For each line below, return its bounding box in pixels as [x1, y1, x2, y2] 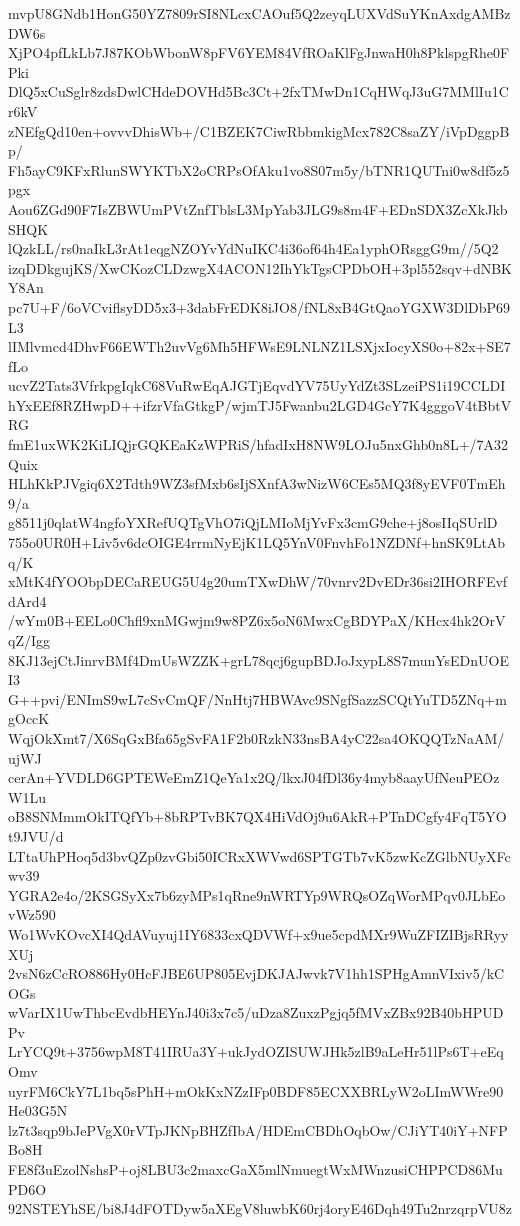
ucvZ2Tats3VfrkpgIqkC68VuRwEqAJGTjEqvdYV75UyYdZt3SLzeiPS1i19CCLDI [8, 375, 506, 396]
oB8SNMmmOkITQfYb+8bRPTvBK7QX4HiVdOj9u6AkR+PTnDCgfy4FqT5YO [8, 806, 507, 827]
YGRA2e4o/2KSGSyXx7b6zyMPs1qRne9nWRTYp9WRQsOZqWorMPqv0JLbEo [8, 884, 506, 905]
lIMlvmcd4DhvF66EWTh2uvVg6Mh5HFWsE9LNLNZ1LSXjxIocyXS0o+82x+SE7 [8, 336, 511, 357]
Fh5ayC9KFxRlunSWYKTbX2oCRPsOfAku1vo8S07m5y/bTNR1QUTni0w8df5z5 [8, 159, 510, 180]
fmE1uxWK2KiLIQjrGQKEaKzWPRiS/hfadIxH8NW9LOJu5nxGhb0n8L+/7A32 [8, 434, 509, 455]
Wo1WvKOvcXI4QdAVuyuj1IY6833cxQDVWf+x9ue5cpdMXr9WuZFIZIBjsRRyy [8, 923, 509, 944]
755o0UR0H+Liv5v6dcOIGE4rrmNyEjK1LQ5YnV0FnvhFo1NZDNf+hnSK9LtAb [8, 532, 506, 553]
